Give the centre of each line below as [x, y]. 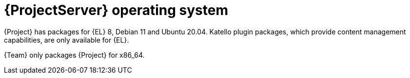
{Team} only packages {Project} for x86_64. [74, 55]
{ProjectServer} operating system [116, 10]
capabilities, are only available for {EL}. [67, 40]
